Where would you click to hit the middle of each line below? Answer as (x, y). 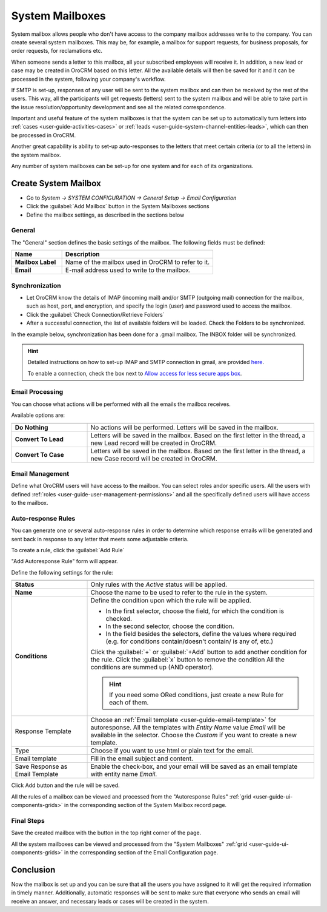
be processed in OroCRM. (43, 135)
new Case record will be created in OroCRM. (154, 458)
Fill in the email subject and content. (142, 758)
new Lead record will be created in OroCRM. (154, 443)
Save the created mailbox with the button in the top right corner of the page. (106, 833)
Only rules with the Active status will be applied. (159, 584)
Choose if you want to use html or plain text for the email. (172, 751)
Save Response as (41, 766)
